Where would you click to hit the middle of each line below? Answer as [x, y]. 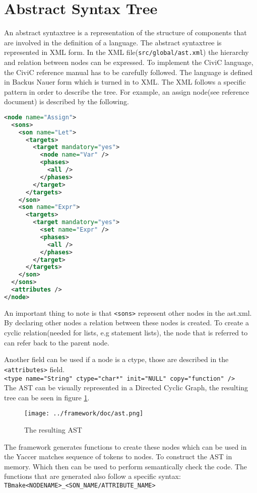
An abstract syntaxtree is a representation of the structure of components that [125, 32]
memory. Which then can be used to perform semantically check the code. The [126, 466]
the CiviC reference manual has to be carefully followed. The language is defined [128, 72]
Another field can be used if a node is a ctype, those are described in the [116, 359]
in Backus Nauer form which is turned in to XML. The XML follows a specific [125, 82]
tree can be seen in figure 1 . [47, 397]
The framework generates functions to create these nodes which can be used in [125, 446]
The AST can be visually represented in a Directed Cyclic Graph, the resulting [126, 388]
